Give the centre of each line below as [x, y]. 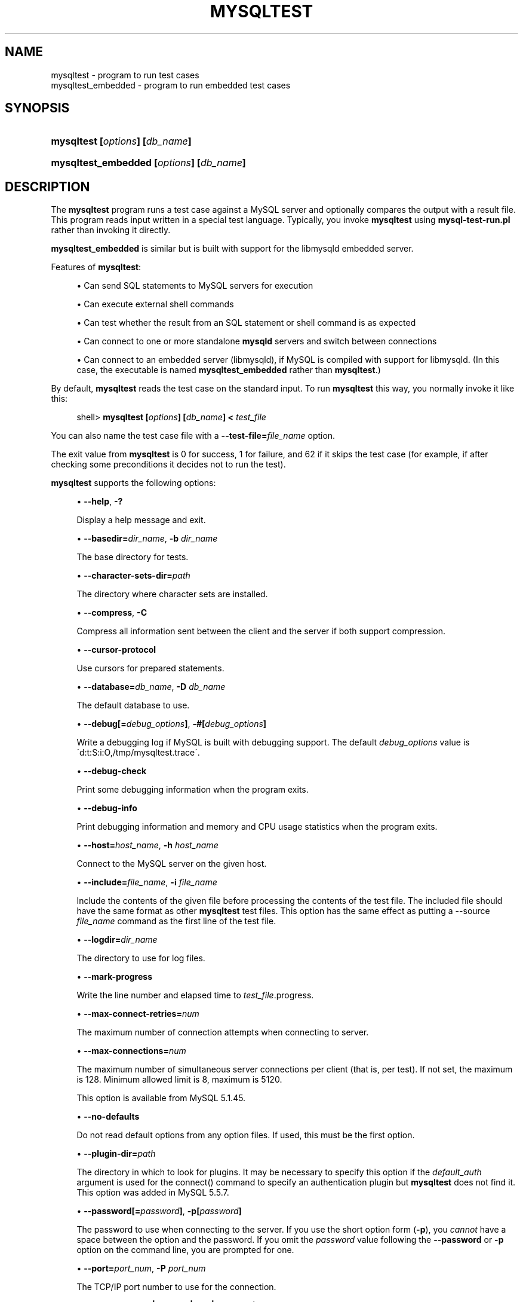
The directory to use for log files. [141, 958]
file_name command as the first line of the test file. [176, 921]
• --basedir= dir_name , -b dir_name [147, 539]
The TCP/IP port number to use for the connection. [176, 1287]
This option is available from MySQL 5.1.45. [161, 1098]
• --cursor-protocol [116, 650]
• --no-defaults [108, 1117]
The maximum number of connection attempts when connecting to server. [223, 1032]
